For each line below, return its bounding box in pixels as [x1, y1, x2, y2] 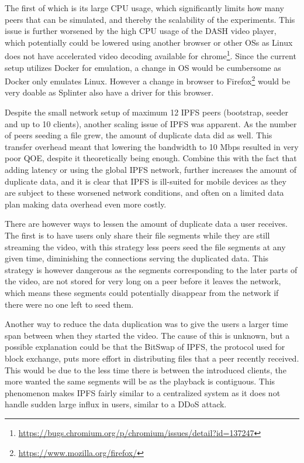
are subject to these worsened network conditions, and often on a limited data [5, 186, 284, 199]
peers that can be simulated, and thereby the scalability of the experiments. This [5, 13, 295, 25]
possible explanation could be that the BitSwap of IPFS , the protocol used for [5, 341, 285, 353]
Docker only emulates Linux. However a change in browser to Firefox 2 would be [5, 73, 291, 87]
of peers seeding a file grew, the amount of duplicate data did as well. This [5, 129, 272, 141]
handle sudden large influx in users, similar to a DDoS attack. [5, 398, 227, 410]
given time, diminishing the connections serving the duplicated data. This [5, 252, 269, 264]
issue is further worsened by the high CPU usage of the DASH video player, [5, 25, 277, 37]
